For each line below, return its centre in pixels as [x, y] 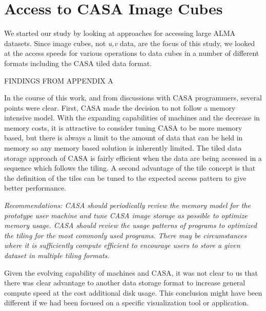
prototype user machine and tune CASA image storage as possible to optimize [126, 215]
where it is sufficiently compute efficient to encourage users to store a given [122, 245]
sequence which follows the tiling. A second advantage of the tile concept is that [130, 168]
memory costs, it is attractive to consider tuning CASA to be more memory [123, 127]
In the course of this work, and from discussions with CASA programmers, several [133, 98]
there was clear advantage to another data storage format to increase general [125, 283]
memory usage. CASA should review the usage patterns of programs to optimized [130, 225]
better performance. [35, 188]
